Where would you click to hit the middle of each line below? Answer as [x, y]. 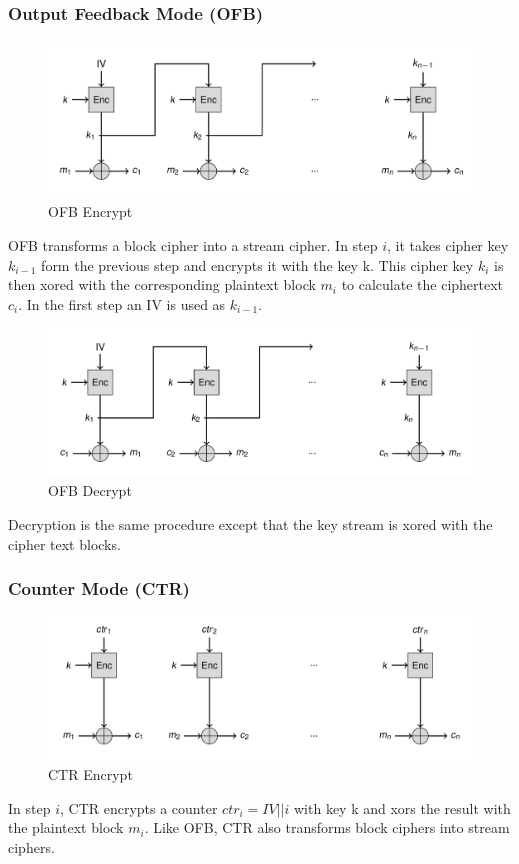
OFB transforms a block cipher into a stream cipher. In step [193, 245]
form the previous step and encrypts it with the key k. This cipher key [257, 264]
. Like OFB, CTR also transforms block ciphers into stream [327, 827]
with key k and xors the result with [402, 807]
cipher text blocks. [64, 543]
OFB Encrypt [90, 211]
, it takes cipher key [448, 245]
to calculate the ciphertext [422, 284]
